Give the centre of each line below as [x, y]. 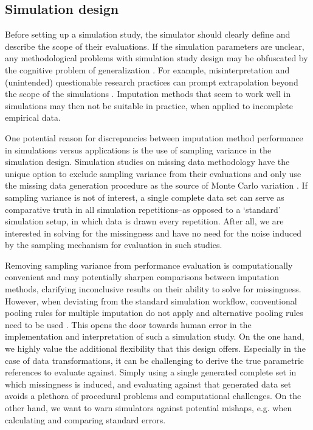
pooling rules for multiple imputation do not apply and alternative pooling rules [154, 313]
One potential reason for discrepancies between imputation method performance [154, 137]
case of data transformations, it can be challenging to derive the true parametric [155, 360]
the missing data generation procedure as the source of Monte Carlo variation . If [156, 185]
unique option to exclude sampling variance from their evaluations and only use [153, 173]
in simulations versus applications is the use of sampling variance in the [138, 149]
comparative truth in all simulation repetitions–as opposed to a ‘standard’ [143, 209]
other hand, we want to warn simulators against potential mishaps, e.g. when [149, 408]
